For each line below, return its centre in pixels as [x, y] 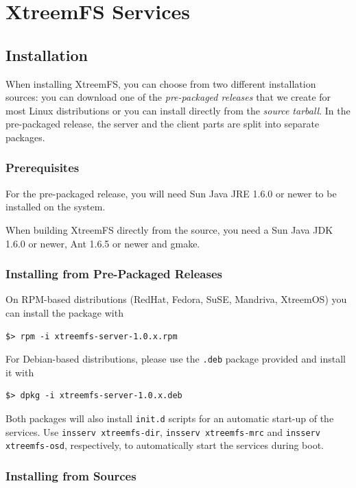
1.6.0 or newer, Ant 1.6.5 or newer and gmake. [103, 243]
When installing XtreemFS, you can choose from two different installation [161, 83]
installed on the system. [56, 207]
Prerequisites [43, 168]
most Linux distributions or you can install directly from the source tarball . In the [178, 110]
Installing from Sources [71, 475]
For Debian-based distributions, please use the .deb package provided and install [176, 359]
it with [20, 372]
